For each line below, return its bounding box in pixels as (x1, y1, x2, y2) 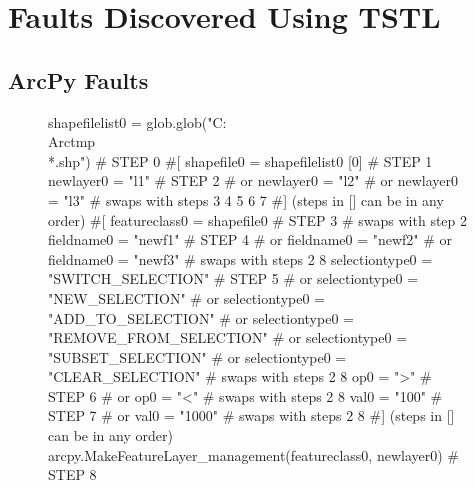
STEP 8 (48, 464, 97, 485)
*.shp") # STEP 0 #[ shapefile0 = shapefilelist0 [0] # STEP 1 (48, 150, 433, 171)
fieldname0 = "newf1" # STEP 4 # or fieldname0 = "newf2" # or (48, 229, 453, 250)
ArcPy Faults (8, 64, 149, 95)
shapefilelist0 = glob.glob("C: (48, 111, 227, 132)
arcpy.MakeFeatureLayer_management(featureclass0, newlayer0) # (48, 444, 460, 465)
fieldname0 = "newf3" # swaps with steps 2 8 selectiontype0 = (48, 248, 433, 269)
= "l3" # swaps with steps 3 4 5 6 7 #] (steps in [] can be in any (48, 189, 444, 210)
